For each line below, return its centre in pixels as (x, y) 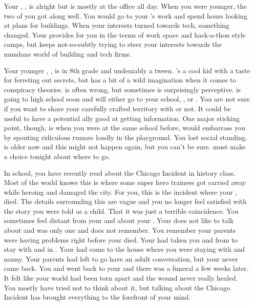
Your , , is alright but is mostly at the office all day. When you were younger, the (125, 6)
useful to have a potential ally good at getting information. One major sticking (122, 118)
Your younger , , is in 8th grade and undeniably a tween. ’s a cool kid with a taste (127, 70)
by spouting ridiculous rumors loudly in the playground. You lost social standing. (126, 137)
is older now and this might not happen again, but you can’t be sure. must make (125, 147)
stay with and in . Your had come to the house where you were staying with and (125, 249)
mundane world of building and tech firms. (68, 53)
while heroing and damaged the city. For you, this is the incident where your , (121, 192)
